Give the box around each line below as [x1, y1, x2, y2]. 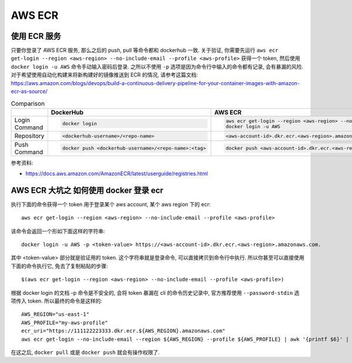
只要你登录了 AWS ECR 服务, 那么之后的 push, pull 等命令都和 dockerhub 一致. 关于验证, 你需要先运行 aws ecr [11, 47, 279, 54]
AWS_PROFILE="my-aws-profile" [21, 319, 109, 326]
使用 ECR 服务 [11, 31, 62, 41]
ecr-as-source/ [11, 88, 48, 95]
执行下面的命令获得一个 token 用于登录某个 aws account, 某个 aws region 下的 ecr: [11, 200, 211, 208]
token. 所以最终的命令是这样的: [27, 297, 103, 304]
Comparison [11, 99, 45, 107]
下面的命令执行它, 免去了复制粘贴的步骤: [11, 262, 109, 270]
